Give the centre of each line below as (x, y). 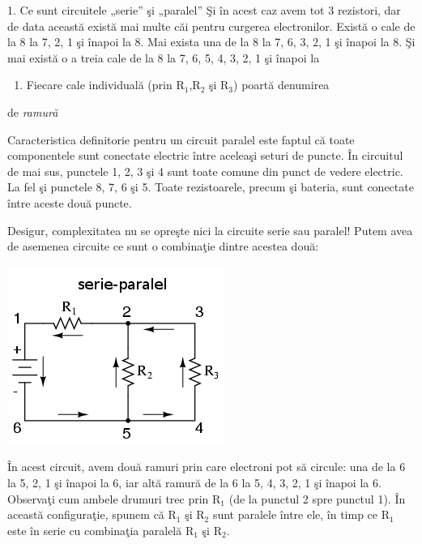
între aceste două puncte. (70, 202)
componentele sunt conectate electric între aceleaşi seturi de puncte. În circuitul (205, 155)
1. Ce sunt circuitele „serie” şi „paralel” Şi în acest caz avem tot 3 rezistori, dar (204, 10)
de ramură (33, 111)
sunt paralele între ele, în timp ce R (301, 514)
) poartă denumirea (281, 85)
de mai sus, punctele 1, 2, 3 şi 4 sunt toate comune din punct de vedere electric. (205, 171)
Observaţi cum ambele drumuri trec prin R (114, 498)
